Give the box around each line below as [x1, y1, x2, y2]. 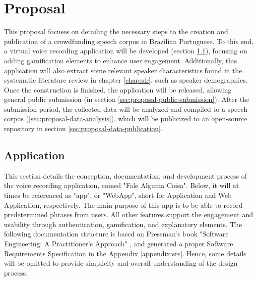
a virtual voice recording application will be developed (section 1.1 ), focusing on [4, 46, 247, 56]
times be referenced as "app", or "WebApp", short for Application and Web [4, 190, 232, 200]
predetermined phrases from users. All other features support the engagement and [4, 209, 254, 220]
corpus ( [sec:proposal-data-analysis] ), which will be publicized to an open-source [4, 113, 248, 124]
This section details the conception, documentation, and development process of [4, 170, 247, 181]
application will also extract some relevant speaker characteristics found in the [4, 65, 242, 75]
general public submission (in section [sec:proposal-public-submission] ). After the [4, 94, 250, 104]
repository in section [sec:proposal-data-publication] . [4, 123, 163, 134]
